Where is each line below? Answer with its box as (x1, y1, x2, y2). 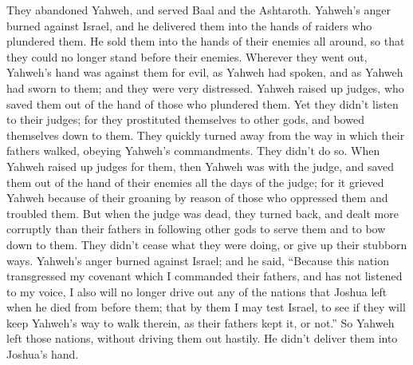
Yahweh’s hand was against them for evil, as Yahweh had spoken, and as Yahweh (6, 64, 403, 81)
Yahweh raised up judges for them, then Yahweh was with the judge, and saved (6, 157, 395, 174)
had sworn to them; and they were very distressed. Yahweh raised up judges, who (6, 79, 404, 96)
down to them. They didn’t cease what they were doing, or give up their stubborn (6, 236, 407, 252)
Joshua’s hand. (6, 346, 79, 363)
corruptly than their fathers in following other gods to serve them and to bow (6, 220, 386, 237)
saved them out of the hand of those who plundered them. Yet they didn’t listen (6, 95, 399, 112)
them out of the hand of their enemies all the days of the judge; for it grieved (6, 173, 384, 190)
